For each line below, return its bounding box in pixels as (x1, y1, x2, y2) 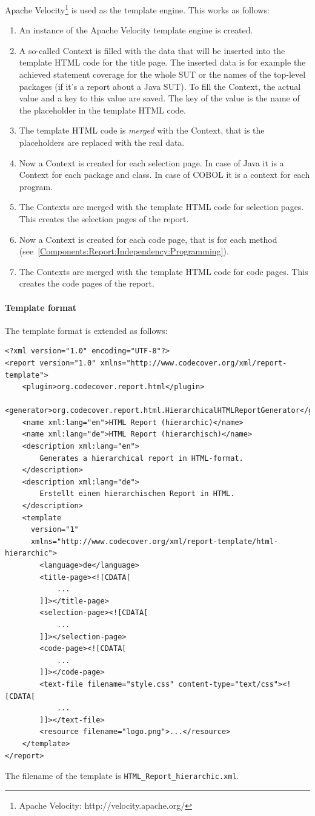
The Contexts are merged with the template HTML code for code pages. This (19, 265, 308, 277)
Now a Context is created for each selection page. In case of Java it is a (19, 156, 284, 169)
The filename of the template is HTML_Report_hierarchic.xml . (5, 769, 239, 782)
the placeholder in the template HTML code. (19, 103, 186, 116)
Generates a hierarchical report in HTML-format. (39, 454, 244, 463)
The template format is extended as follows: (5, 324, 168, 336)
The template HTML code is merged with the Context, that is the (19, 124, 265, 137)
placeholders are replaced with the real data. (19, 136, 185, 148)
